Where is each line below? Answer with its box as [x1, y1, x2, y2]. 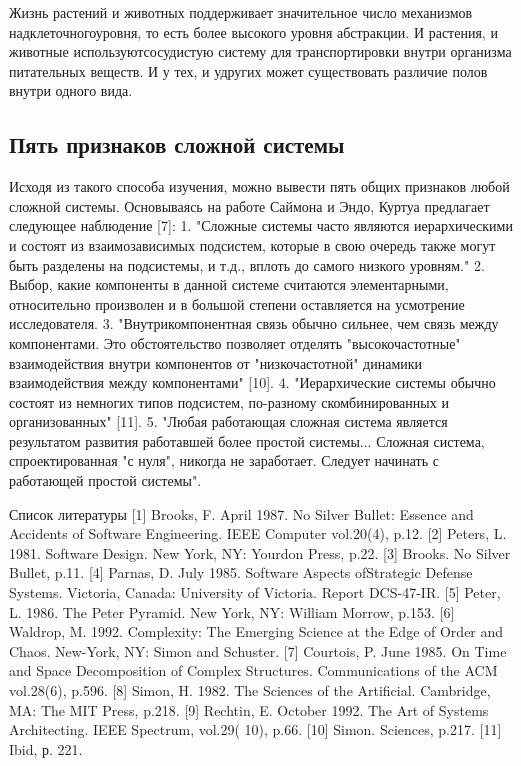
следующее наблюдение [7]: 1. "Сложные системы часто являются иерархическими [9, 215, 513, 236]
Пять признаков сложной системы [9, 129, 345, 160]
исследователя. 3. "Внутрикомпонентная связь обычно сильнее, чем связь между [9, 313, 499, 334]
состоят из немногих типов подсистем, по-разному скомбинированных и [9, 391, 449, 412]
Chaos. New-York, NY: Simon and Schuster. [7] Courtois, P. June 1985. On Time [9, 640, 507, 661]
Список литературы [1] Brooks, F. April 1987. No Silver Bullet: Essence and [9, 503, 474, 524]
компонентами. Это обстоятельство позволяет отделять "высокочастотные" [9, 332, 461, 353]
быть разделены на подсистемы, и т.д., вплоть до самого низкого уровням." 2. [9, 254, 485, 275]
